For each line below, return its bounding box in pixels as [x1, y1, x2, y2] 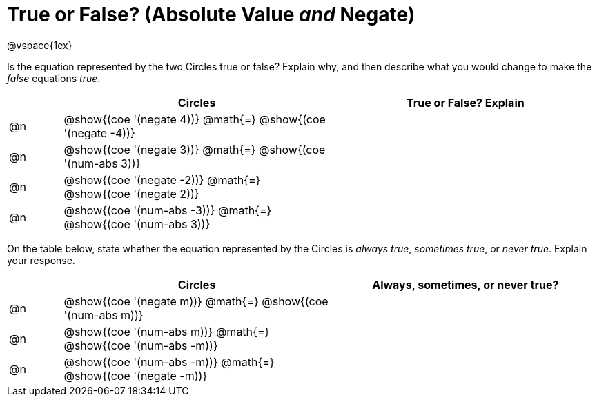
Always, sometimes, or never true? [372, 277, 559, 292]
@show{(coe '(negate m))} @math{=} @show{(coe [63, 294, 329, 308]
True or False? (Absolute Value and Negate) [7, 3, 415, 26]
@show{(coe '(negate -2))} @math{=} [63, 172, 261, 187]
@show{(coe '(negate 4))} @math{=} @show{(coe [63, 112, 326, 126]
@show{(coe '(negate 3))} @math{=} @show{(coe [63, 142, 326, 157]
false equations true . [7, 72, 101, 84]
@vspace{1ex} [7, 39, 72, 51]
